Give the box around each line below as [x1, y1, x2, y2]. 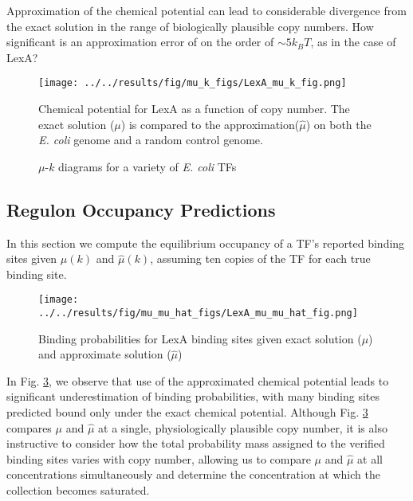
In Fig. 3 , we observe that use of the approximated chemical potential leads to [6, 372, 389, 389]
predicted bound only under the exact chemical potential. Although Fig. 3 [6, 404, 368, 421]
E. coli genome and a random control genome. [38, 131, 263, 148]
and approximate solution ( [38, 346, 171, 362]
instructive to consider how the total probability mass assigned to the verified [6, 435, 385, 452]
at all [357, 450, 383, 467]
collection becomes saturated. [6, 482, 150, 499]
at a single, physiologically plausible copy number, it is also [98, 419, 387, 436]
